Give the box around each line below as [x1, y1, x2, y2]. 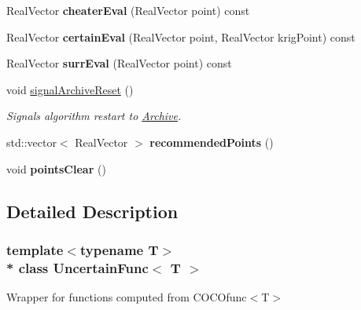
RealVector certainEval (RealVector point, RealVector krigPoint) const [6, 28, 355, 45]
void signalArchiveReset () [6, 81, 134, 97]
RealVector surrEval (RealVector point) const [6, 55, 232, 71]
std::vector [6, 133, 57, 150]
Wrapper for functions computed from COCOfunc [6, 289, 247, 305]
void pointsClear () [6, 160, 106, 177]
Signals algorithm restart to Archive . [6, 108, 182, 124]
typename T [79, 239, 159, 259]
